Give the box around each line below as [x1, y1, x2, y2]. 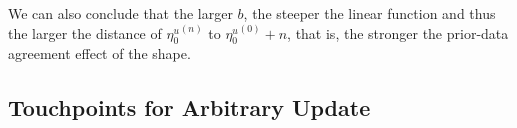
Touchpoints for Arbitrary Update [8, 92, 371, 123]
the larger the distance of [8, 22, 162, 43]
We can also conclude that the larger [8, 3, 233, 23]
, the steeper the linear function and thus [243, 3, 496, 23]
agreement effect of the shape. [8, 43, 191, 64]
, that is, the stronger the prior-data [287, 22, 509, 43]
